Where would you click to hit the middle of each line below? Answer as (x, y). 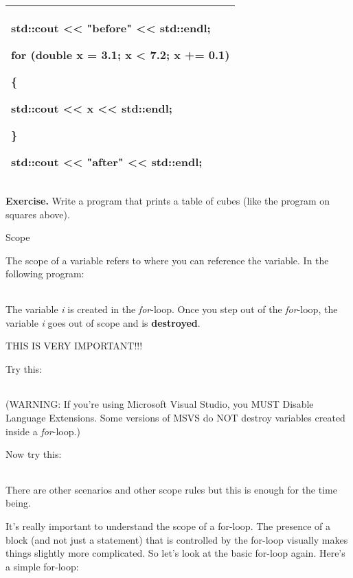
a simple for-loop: (42, 566)
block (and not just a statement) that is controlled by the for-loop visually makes (177, 539)
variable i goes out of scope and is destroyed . (103, 322)
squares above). (38, 214)
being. (18, 503)
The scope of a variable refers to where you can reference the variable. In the (167, 260)
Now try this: (34, 454)
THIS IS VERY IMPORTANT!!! (74, 346)
